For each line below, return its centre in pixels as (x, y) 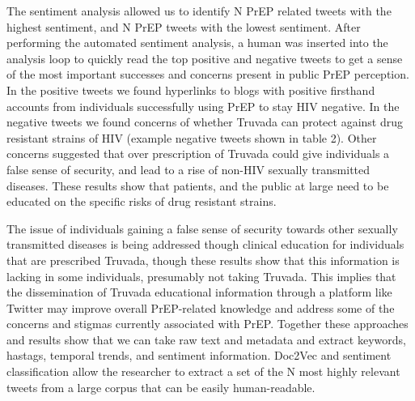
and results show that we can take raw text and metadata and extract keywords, (206, 339)
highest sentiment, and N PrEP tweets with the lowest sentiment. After (184, 26)
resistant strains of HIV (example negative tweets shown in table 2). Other (192, 137)
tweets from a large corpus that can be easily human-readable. (161, 387)
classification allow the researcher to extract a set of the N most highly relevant (203, 371)
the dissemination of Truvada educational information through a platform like (199, 292)
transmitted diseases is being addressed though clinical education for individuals (205, 244)
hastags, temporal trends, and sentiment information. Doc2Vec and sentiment (199, 355)
